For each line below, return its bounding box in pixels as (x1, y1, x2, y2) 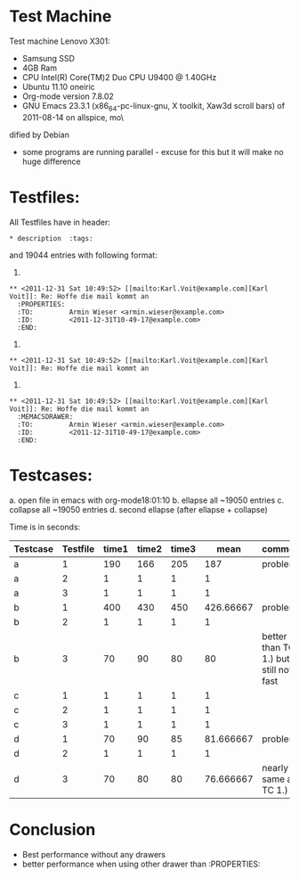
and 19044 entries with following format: (9, 250, 158, 260)
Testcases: (9, 465, 93, 485)
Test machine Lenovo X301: (9, 36, 111, 46)
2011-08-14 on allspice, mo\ (21, 111, 125, 122)
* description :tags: (9, 234, 93, 242)
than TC (262, 641, 295, 653)
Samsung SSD (21, 53, 76, 63)
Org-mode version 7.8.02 (21, 91, 114, 102)
